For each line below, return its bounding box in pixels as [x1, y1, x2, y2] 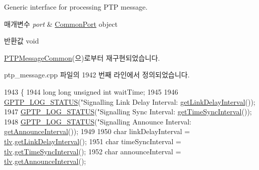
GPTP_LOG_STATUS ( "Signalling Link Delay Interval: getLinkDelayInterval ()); [4, 96, 255, 107]
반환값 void [4, 35, 39, 46]
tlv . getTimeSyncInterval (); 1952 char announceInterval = [4, 146, 181, 156]
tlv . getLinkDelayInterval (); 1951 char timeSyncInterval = [4, 136, 181, 146]
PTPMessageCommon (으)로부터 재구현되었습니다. [4, 52, 160, 63]
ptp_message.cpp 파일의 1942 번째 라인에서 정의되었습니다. [4, 69, 190, 80]
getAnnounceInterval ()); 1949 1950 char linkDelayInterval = [4, 126, 190, 137]
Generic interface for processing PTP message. [4, 2, 148, 12]
